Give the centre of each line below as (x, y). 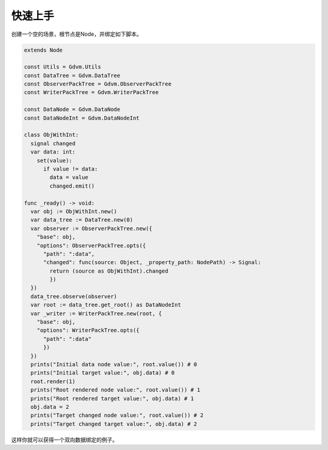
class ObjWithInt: (51, 135)
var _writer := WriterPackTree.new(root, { (96, 313)
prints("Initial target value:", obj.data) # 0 (103, 373)
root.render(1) (53, 381)
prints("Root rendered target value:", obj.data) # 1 (112, 398)
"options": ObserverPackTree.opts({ (91, 245)
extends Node (43, 50)
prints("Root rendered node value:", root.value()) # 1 (115, 390)
